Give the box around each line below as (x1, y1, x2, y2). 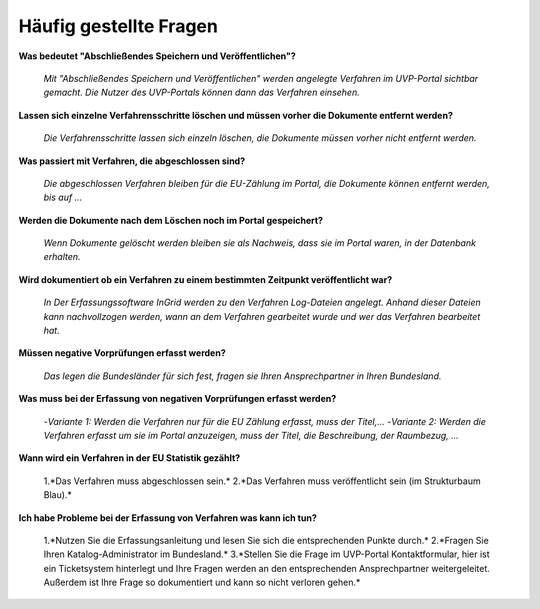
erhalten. (43, 251, 81, 263)
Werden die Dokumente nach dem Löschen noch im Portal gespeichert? (18, 214, 324, 226)
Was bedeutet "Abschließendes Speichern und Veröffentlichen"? (18, 50, 297, 62)
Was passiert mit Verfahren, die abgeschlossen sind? (18, 155, 246, 167)
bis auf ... (43, 191, 83, 204)
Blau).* (43, 489, 72, 501)
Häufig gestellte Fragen (18, 15, 219, 37)
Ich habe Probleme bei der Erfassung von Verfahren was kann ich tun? (18, 511, 317, 524)
